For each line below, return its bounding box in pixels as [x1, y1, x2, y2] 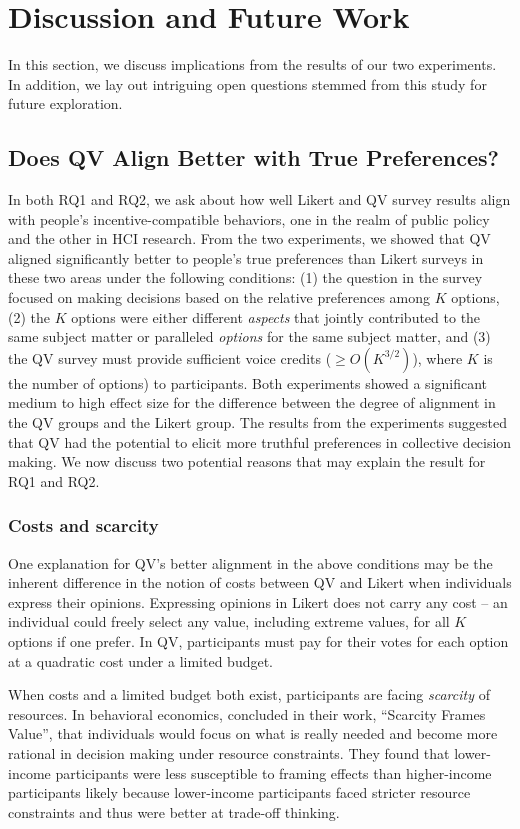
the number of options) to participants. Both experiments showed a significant [8, 372, 488, 393]
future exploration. [8, 93, 123, 114]
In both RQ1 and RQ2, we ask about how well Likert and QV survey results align [8, 189, 511, 210]
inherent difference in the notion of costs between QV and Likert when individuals [8, 572, 512, 593]
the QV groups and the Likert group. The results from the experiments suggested [8, 412, 508, 433]
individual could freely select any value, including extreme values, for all [8, 611, 450, 632]
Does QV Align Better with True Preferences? [8, 142, 500, 173]
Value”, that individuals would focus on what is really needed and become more [8, 723, 498, 744]
